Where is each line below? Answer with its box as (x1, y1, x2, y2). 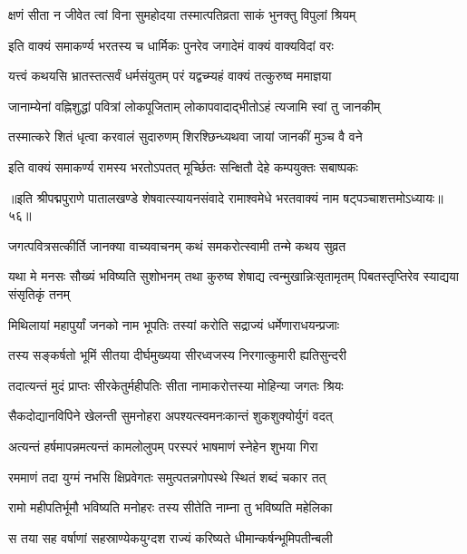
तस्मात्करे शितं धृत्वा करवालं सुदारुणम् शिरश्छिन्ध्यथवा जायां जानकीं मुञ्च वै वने (8, 127, 363, 146)
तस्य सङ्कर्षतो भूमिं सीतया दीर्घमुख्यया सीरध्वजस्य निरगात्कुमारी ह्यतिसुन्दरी (8, 345, 346, 364)
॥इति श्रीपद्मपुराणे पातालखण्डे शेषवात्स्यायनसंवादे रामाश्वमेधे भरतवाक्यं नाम (8, 188, 339, 207)
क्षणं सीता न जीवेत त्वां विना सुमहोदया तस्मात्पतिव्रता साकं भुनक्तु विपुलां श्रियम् (8, 5, 356, 24)
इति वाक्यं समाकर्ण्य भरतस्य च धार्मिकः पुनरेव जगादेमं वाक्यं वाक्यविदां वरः (8, 35, 334, 54)
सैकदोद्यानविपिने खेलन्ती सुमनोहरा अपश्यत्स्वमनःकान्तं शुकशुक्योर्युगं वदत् (8, 406, 333, 425)
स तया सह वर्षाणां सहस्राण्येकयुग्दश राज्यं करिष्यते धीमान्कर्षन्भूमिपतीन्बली (8, 528, 333, 547)
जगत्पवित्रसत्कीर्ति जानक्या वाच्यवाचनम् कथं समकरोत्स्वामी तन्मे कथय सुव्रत (8, 236, 346, 255)
